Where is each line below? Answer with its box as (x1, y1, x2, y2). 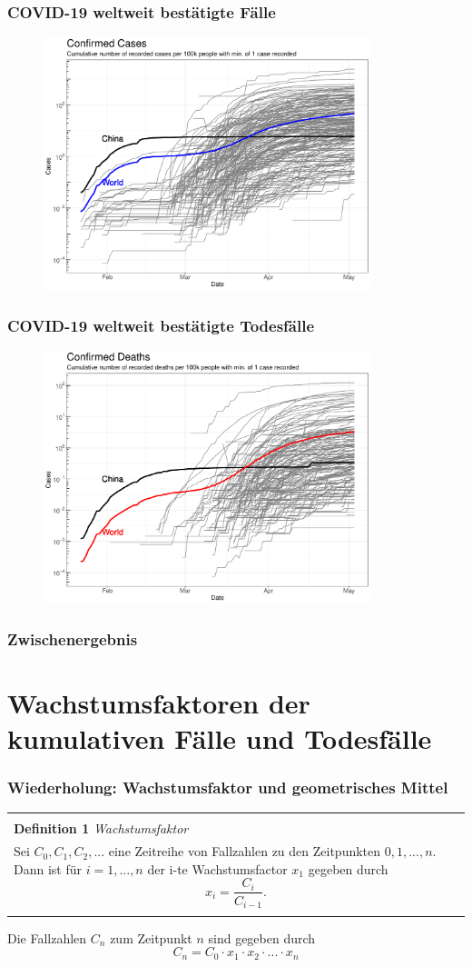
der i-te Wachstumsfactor (147, 859, 288, 878)
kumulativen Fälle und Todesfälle (7, 720, 432, 756)
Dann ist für (14, 859, 82, 878)
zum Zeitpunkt (110, 928, 192, 947)
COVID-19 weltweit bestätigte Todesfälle (7, 314, 315, 336)
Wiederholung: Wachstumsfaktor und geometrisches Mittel (7, 776, 448, 799)
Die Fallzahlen (7, 928, 87, 947)
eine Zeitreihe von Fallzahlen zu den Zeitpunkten (108, 842, 381, 861)
